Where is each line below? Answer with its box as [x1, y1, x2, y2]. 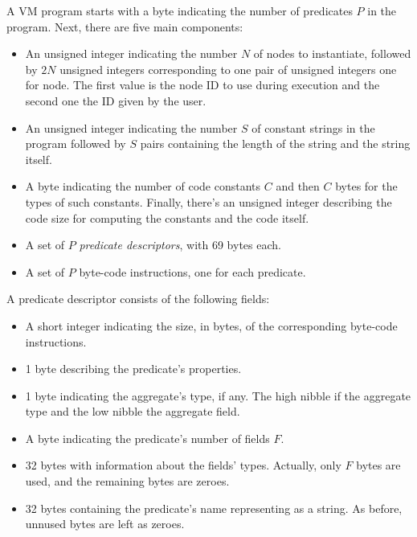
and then [276, 178, 320, 195]
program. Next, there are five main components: [6, 18, 243, 35]
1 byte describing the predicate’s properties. [25, 360, 242, 377]
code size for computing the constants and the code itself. [25, 209, 309, 226]
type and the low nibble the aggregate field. [25, 403, 240, 420]
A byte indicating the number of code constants [25, 178, 261, 195]
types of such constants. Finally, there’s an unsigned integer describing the [25, 193, 392, 210]
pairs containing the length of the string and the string [140, 135, 411, 152]
